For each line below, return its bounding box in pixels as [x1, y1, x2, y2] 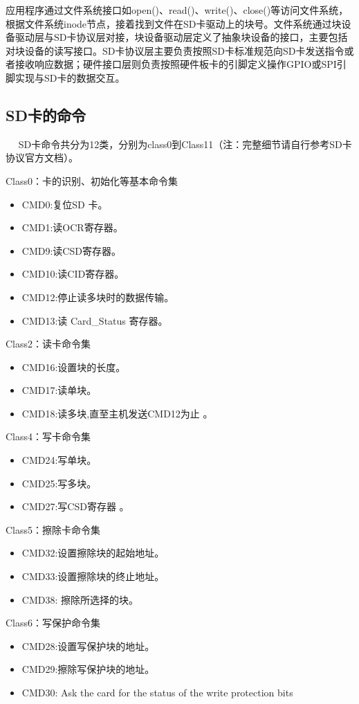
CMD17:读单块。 [21, 383, 97, 397]
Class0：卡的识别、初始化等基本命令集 [6, 173, 178, 188]
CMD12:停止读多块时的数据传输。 [21, 289, 174, 304]
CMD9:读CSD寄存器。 [21, 243, 121, 258]
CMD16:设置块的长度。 [21, 359, 126, 374]
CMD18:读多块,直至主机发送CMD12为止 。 [21, 406, 213, 420]
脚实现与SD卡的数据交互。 [6, 70, 125, 84]
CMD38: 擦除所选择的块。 [21, 592, 138, 606]
